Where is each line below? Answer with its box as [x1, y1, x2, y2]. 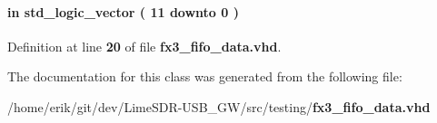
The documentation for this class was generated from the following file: [7, 67, 402, 86]
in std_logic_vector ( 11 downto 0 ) [7, 2, 239, 21]
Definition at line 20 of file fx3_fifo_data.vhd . [7, 36, 282, 55]
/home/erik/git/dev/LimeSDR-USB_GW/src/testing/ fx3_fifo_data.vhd [7, 97, 431, 116]
